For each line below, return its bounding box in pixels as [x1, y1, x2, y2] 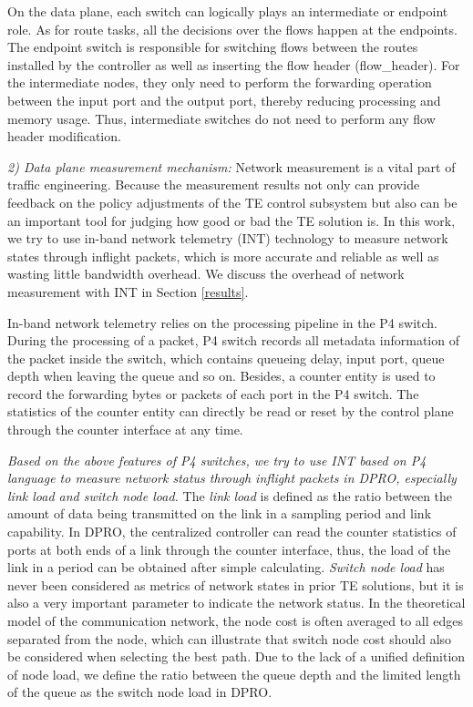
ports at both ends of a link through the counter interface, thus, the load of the [7, 539, 451, 558]
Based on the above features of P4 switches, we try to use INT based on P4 [7, 450, 427, 469]
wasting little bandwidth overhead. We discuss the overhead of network [7, 264, 405, 283]
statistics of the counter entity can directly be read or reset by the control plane [7, 402, 454, 421]
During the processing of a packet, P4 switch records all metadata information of [7, 331, 459, 350]
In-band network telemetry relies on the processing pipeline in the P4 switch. [7, 313, 437, 332]
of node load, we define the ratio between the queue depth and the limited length [7, 664, 461, 683]
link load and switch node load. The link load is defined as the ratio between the [7, 486, 453, 505]
